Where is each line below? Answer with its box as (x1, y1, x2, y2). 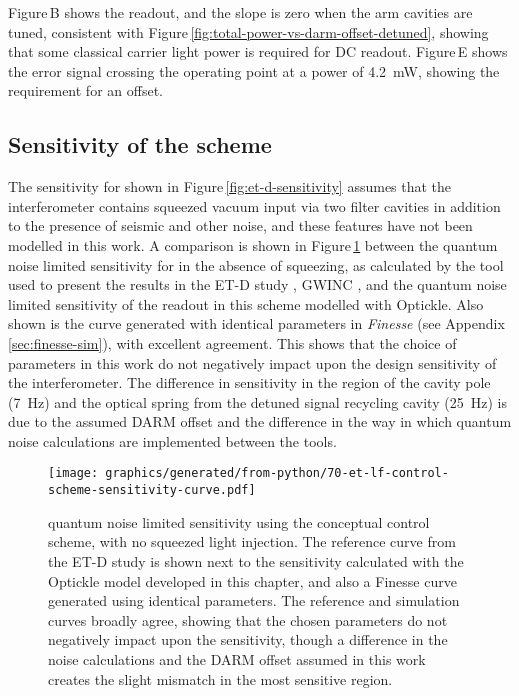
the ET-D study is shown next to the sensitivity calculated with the (48, 550, 464, 571)
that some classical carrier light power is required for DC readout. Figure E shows (8, 41, 508, 62)
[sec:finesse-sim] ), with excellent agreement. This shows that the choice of (8, 332, 457, 353)
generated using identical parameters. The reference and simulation (48, 590, 460, 611)
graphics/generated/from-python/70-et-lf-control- (105, 466, 449, 481)
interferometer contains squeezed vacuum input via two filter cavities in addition (8, 195, 501, 216)
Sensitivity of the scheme (8, 129, 272, 160)
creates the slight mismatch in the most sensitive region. (48, 668, 393, 689)
